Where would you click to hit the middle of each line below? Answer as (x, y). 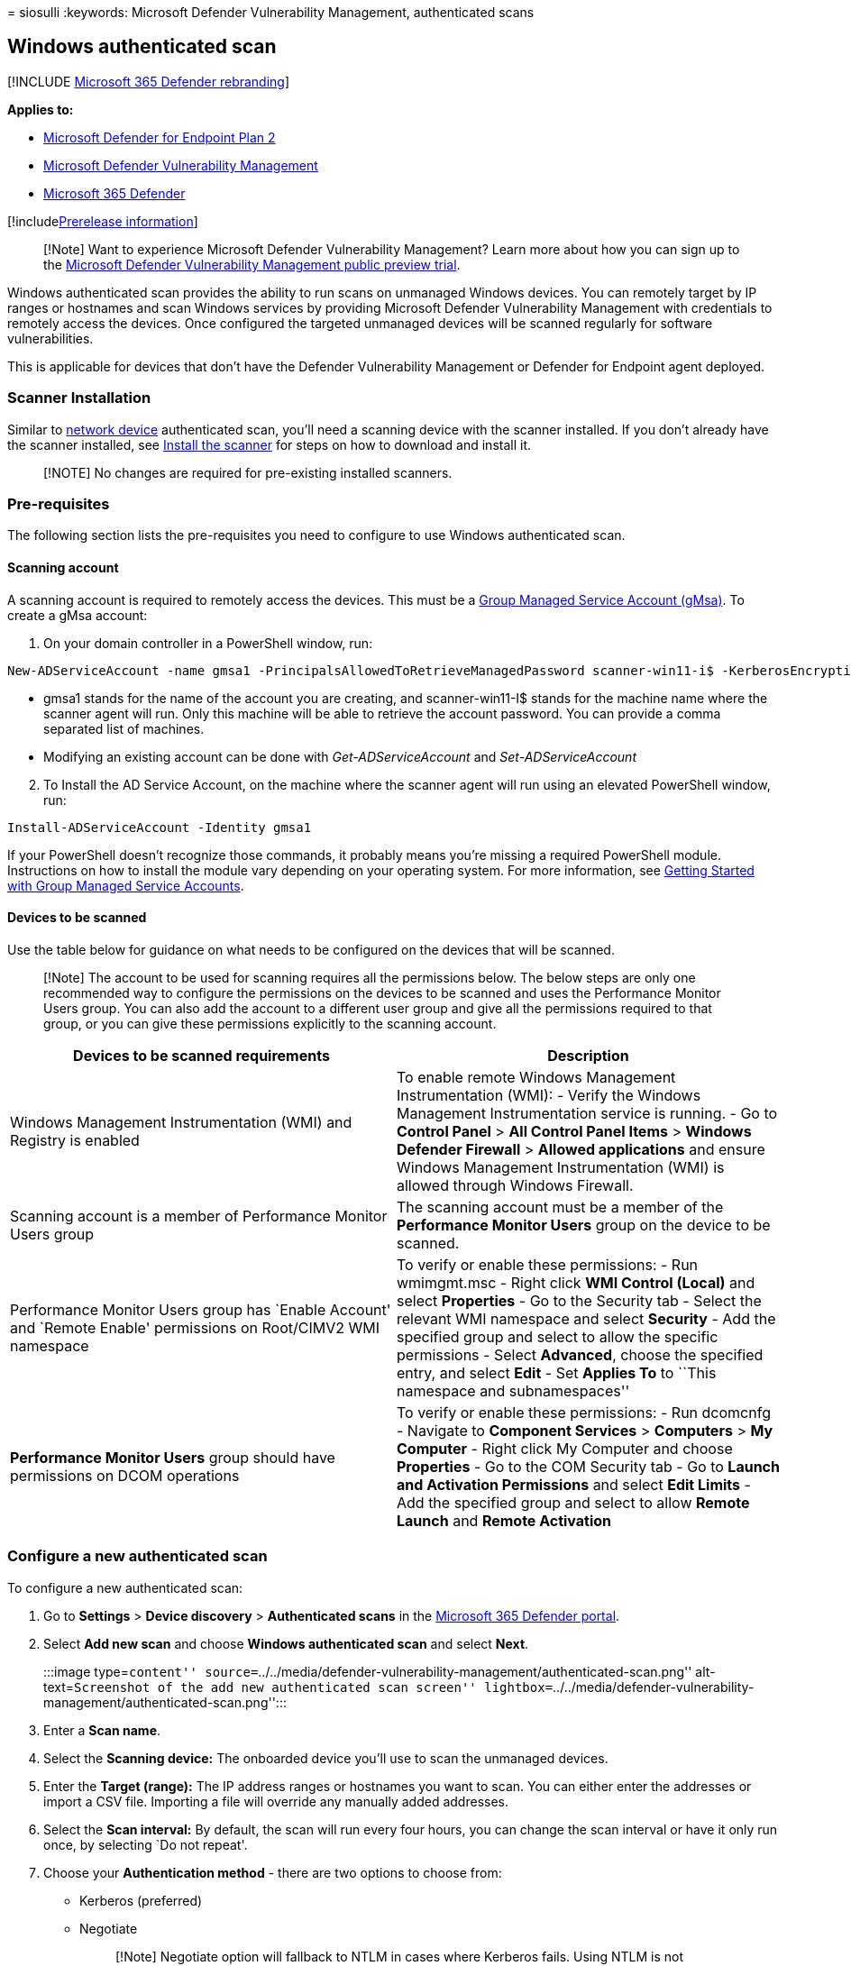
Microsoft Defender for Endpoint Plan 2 (160, 137)
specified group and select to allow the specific (558, 1336)
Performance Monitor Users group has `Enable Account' (201, 1309)
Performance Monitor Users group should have (173, 1457)
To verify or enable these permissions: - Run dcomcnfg (584, 1412)
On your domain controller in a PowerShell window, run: (208, 643)
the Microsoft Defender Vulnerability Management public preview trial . (252, 264)
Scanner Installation (79, 398)
